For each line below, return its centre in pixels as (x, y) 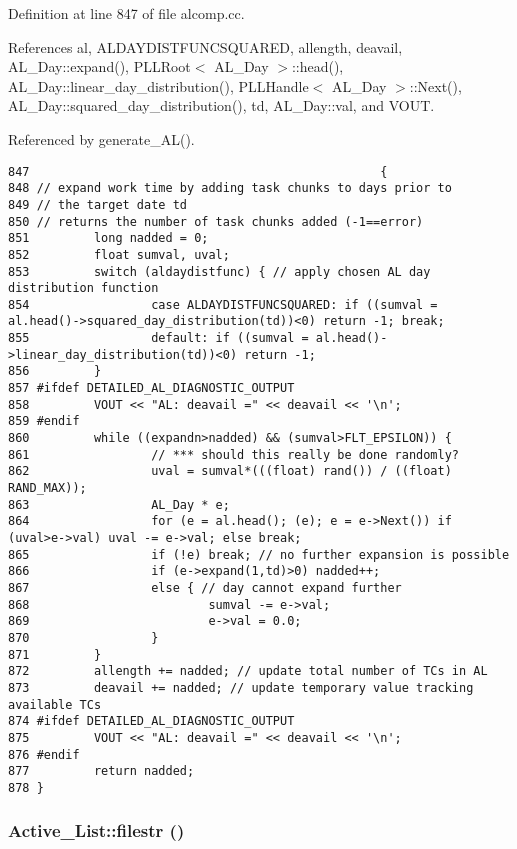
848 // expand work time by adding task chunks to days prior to (230, 188)
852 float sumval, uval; (119, 254)
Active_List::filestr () (96, 830)
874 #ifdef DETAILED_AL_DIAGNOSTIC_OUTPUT (151, 721)
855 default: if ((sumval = (158, 338)
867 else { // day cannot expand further (205, 587)
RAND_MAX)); (47, 488)
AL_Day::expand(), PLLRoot (99, 66)
